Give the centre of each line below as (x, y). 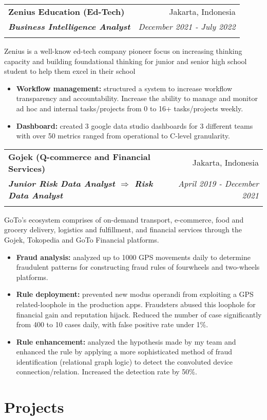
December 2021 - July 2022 (187, 26)
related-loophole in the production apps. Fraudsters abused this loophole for (136, 304)
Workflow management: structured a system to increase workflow (124, 88)
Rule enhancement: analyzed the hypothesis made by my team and (126, 341)
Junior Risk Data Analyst (62, 183)
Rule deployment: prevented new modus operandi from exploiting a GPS (135, 294)
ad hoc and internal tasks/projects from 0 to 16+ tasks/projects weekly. (130, 108)
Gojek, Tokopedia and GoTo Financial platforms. (82, 239)
